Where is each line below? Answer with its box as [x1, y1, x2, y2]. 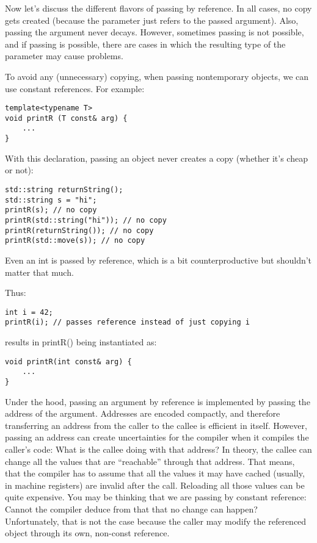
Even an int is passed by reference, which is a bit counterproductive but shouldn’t [5, 253, 312, 266]
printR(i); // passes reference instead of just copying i [5, 318, 250, 327]
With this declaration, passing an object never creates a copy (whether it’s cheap [5, 151, 308, 164]
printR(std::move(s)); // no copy [5, 236, 145, 245]
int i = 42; [5, 307, 53, 317]
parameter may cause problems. [5, 49, 123, 62]
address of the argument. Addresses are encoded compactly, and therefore [5, 407, 280, 420]
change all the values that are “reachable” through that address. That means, [5, 455, 295, 467]
